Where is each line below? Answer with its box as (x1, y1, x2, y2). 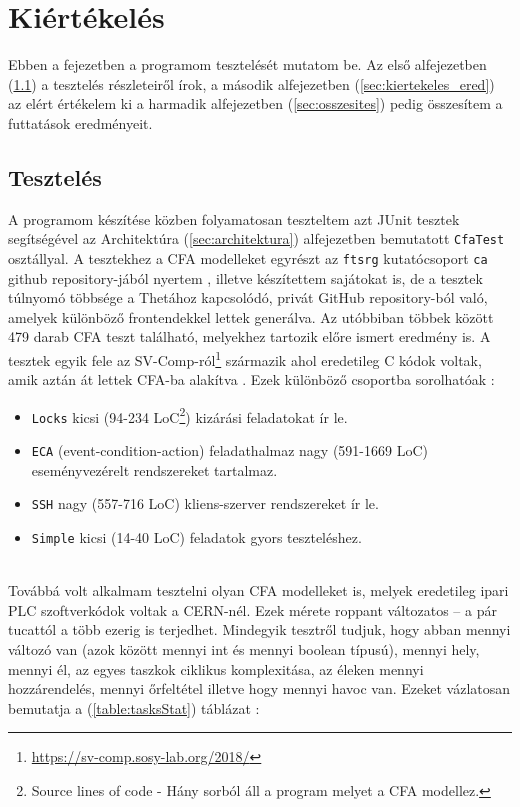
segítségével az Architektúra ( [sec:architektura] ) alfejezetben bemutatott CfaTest (8, 228, 505, 249)
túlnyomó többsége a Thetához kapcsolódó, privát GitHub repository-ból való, (8, 287, 488, 308)
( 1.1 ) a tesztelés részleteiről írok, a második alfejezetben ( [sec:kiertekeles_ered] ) (8, 73, 495, 94)
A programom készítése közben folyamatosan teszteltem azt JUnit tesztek (8, 208, 460, 229)
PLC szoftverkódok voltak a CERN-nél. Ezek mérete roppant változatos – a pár (8, 599, 497, 620)
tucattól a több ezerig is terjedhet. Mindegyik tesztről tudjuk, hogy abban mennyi (8, 619, 511, 640)
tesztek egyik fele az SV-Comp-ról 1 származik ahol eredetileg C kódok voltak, (8, 346, 482, 370)
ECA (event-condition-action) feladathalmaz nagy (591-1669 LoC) (31, 440, 428, 461)
